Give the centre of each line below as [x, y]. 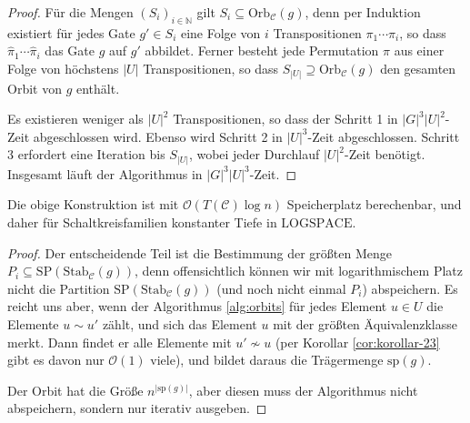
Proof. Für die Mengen [70, 12]
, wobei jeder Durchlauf [254, 154]
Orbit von [35, 88]
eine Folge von [220, 32]
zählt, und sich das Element [180, 323]
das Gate [70, 50]
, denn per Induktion [363, 12]
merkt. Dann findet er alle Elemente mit [120, 342]
